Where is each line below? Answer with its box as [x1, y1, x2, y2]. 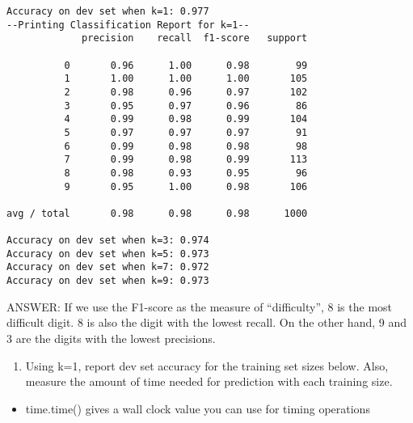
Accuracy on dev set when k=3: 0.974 [6, 235, 209, 247]
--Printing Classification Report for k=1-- [6, 19, 250, 31]
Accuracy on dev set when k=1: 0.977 [6, 6, 209, 17]
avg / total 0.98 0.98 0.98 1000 [6, 207, 308, 219]
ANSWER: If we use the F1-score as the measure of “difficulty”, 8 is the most [6, 298, 393, 315]
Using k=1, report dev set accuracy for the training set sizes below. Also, [25, 357, 389, 374]
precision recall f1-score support [82, 32, 308, 44]
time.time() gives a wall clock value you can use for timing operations [25, 400, 370, 417]
